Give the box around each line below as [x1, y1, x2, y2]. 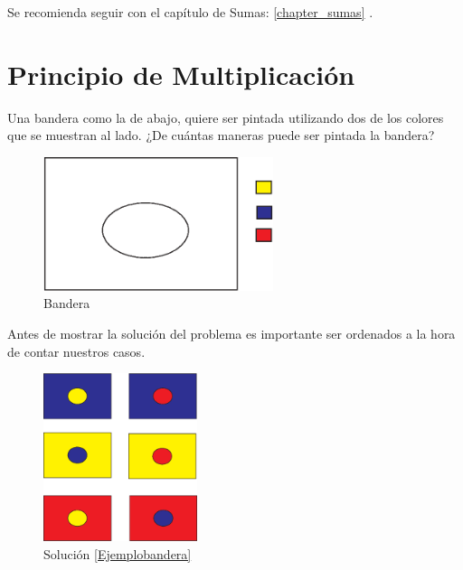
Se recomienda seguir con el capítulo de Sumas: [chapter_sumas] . [7, 3, 373, 21]
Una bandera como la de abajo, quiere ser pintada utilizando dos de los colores [7, 107, 444, 126]
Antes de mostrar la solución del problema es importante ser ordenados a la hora [7, 323, 456, 342]
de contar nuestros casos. [7, 341, 146, 360]
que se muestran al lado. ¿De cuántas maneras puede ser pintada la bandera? [7, 126, 435, 145]
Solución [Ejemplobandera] [43, 544, 192, 563]
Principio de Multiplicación [7, 55, 355, 92]
